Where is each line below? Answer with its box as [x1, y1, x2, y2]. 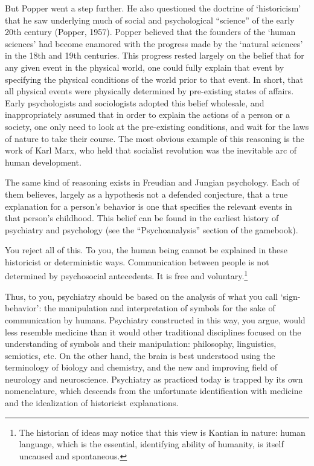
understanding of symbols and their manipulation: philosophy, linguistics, [5, 337, 277, 350]
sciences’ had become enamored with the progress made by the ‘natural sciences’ [5, 37, 303, 50]
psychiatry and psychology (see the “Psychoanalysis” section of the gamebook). [5, 223, 298, 236]
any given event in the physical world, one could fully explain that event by [5, 60, 284, 73]
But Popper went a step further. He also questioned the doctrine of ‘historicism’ [5, 2, 301, 14]
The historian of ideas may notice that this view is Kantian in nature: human [19, 426, 306, 438]
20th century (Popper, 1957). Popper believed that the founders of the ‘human [5, 25, 296, 38]
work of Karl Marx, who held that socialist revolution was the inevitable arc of [5, 144, 297, 157]
